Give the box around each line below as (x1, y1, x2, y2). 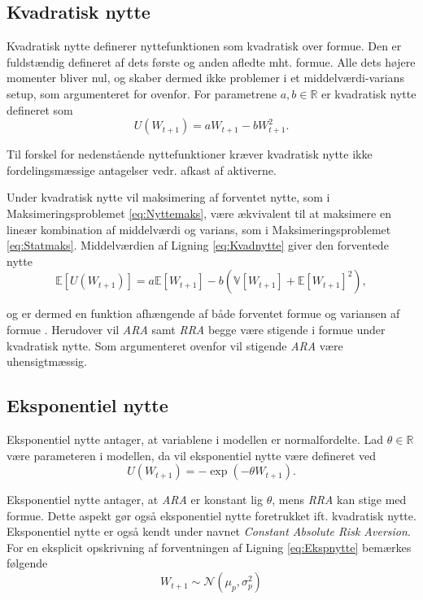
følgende (7, 554, 48, 572)
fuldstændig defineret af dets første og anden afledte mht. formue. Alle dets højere (7, 53, 416, 70)
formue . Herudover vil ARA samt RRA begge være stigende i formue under (7, 320, 386, 337)
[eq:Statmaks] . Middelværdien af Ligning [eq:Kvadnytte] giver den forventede (7, 237, 389, 254)
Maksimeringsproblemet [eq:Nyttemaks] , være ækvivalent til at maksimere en (7, 204, 391, 221)
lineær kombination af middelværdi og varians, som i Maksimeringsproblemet (7, 220, 391, 237)
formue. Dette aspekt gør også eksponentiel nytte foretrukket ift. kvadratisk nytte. (7, 507, 416, 524)
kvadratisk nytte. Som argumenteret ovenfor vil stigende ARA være (7, 337, 343, 354)
